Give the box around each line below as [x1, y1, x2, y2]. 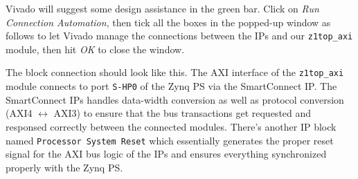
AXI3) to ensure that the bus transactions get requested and [53, 106, 312, 120]
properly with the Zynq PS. [6, 160, 123, 174]
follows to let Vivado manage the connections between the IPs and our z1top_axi [6, 28, 353, 43]
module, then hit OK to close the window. [6, 41, 185, 56]
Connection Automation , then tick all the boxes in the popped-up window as [6, 15, 331, 29]
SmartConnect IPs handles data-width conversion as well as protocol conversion [6, 92, 344, 106]
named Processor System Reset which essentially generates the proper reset [6, 133, 334, 147]
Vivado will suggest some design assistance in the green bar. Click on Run [6, 1, 319, 15]
